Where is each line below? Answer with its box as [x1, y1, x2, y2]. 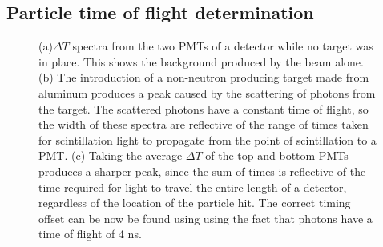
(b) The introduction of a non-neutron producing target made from [38, 69, 369, 86]
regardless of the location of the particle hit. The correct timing [38, 194, 351, 211]
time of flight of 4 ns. [38, 225, 142, 242]
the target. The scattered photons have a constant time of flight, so [38, 100, 369, 117]
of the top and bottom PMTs [205, 147, 349, 164]
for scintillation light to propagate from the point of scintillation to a [38, 131, 377, 148]
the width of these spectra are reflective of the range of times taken [38, 116, 369, 133]
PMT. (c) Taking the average [38, 147, 183, 164]
